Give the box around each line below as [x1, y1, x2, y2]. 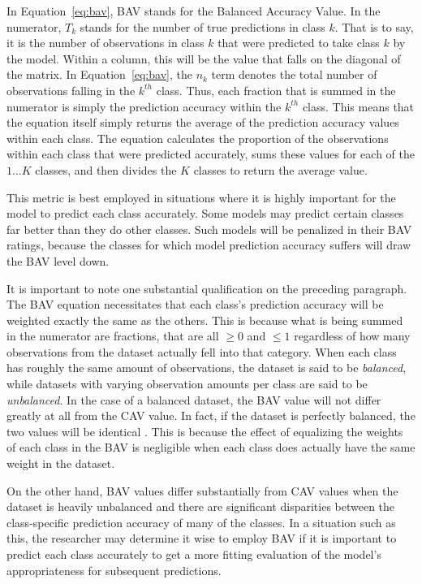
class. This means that [302, 97, 415, 115]
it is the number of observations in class [6, 34, 205, 51]
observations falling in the [6, 81, 136, 98]
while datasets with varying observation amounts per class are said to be [6, 375, 368, 392]
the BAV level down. [6, 252, 110, 269]
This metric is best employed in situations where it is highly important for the [6, 188, 396, 205]
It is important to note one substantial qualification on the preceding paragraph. [6, 279, 407, 296]
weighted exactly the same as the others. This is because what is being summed [6, 311, 403, 328]
